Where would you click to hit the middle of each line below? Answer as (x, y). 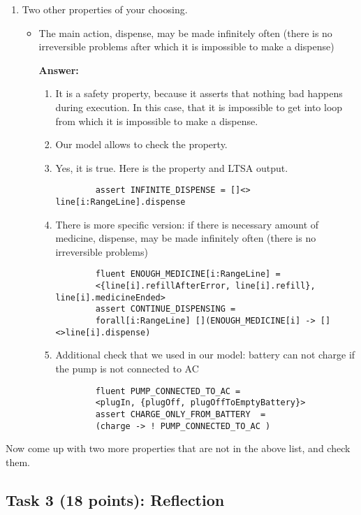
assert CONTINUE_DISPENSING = (165, 309)
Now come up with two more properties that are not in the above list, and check (178, 448)
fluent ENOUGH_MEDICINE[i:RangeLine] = (188, 274)
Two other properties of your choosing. (105, 9)
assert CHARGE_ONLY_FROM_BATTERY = (180, 414)
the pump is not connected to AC (127, 368)
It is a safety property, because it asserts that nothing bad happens (199, 93)
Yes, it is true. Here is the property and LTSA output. (172, 167)
